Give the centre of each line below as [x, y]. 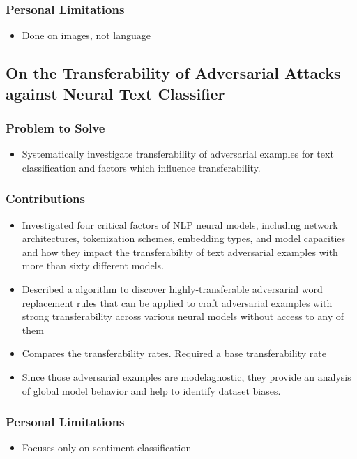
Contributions [45, 198]
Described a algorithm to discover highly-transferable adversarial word [172, 288]
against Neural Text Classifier [115, 93]
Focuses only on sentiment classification [107, 447]
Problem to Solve [55, 127]
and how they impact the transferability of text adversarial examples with [180, 251]
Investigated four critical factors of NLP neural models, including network [180, 224]
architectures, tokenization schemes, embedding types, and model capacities [183, 238]
